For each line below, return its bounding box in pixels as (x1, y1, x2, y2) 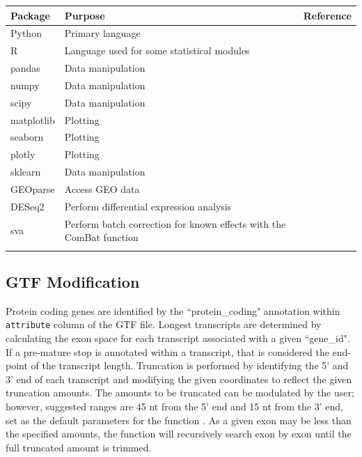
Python (10, 26, 42, 40)
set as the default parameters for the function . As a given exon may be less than (6, 412, 352, 427)
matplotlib (10, 112, 55, 127)
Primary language (64, 26, 141, 40)
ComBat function (64, 230, 139, 245)
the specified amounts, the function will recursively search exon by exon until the (6, 426, 352, 441)
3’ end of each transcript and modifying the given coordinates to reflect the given (6, 371, 352, 386)
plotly (10, 147, 36, 162)
